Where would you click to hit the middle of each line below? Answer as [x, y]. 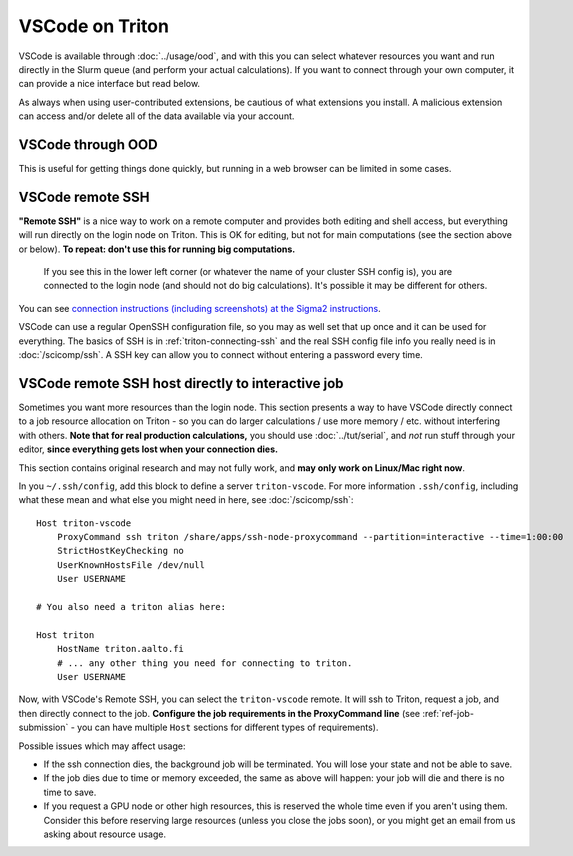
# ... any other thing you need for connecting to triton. [204, 663]
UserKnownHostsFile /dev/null [130, 564]
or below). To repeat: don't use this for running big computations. [157, 249]
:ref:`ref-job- [448, 713]
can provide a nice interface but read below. [109, 84]
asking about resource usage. [105, 834]
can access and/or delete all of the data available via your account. [156, 116]
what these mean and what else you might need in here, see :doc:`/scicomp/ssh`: [186, 500]
